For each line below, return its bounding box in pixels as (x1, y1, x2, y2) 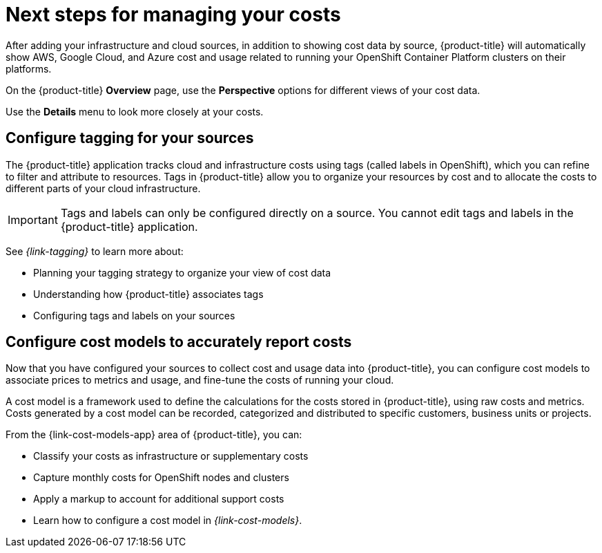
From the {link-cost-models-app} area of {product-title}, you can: (6, 429, 302, 441)
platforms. (6, 62, 52, 75)
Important (8, 212, 58, 227)
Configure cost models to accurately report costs (6, 333, 352, 351)
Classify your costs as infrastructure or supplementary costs (33, 450, 309, 462)
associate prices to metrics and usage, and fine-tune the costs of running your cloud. (6, 374, 394, 386)
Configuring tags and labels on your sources (33, 309, 235, 321)
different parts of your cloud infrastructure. (6, 182, 201, 194)
